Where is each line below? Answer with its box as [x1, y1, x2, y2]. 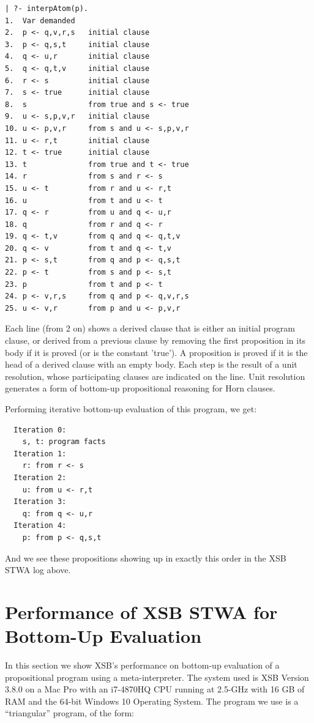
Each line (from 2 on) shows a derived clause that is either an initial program [5, 322, 295, 335]
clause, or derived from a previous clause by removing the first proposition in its [5, 334, 306, 347]
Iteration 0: [13, 425, 67, 434]
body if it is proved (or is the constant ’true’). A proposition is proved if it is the [5, 346, 308, 358]
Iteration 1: [13, 449, 67, 458]
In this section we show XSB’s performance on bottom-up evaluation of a [5, 659, 280, 672]
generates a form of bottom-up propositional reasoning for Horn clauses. [5, 382, 275, 395]
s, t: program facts [22, 437, 106, 447]
